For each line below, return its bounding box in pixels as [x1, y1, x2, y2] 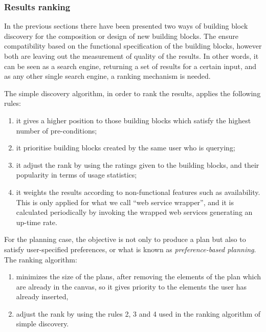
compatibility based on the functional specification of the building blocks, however [4, 40, 262, 51]
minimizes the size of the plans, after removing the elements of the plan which [16, 271, 261, 282]
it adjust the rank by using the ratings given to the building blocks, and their [16, 159, 259, 170]
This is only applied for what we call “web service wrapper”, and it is [16, 196, 234, 207]
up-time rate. [16, 216, 57, 227]
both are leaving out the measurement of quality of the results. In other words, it [4, 51, 259, 61]
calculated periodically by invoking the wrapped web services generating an [16, 207, 253, 217]
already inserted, [16, 291, 69, 302]
